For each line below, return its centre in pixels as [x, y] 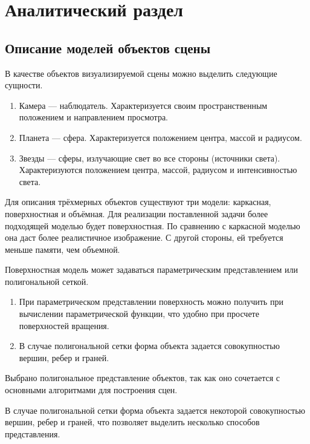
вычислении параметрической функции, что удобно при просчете [139, 314]
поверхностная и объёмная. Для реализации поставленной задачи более [137, 213]
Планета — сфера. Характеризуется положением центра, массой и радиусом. [160, 137]
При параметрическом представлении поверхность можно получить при [151, 302]
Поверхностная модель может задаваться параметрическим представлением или [151, 269]
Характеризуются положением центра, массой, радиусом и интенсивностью [158, 170]
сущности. [24, 85]
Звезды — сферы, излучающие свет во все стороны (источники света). [150, 158]
